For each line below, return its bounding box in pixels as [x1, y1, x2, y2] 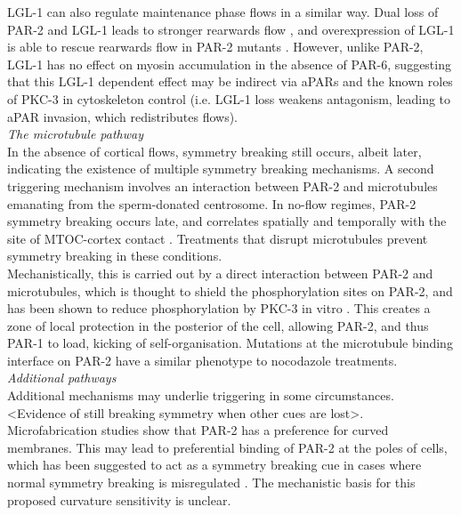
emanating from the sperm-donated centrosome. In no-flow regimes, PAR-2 [7, 194, 417, 213]
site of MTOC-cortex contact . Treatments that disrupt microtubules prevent [7, 229, 428, 247]
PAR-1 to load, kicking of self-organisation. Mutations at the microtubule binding [7, 334, 453, 352]
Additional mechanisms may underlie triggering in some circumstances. [7, 386, 394, 405]
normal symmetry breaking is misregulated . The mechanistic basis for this [7, 473, 416, 492]
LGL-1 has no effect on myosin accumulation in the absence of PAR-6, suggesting [7, 54, 451, 73]
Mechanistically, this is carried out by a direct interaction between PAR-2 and [7, 263, 433, 282]
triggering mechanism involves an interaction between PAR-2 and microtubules [7, 176, 438, 195]
